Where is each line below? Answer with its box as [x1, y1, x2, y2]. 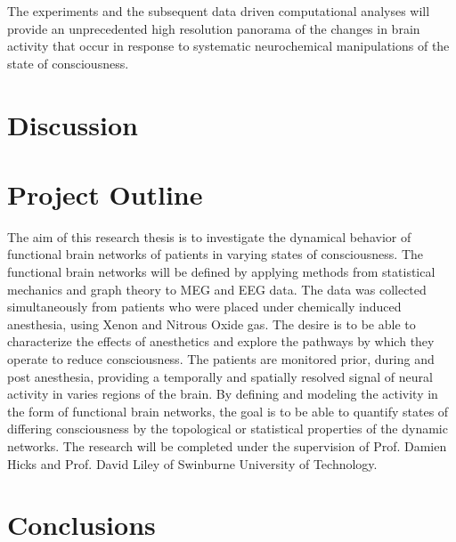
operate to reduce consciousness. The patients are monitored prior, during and [7, 350, 435, 368]
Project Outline [7, 175, 203, 212]
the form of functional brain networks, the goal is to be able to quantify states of [7, 401, 449, 420]
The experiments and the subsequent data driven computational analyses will [7, 2, 430, 20]
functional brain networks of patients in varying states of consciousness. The [7, 245, 424, 263]
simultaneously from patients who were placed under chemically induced [7, 297, 402, 316]
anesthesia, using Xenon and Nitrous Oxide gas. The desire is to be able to [7, 314, 416, 333]
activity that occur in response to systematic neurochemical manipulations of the [7, 36, 450, 55]
